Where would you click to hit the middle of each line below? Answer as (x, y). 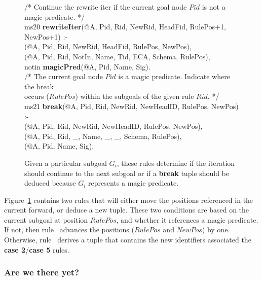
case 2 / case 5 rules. (37, 249)
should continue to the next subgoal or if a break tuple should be (127, 173)
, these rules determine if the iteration (176, 163)
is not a (214, 7)
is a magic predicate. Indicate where (174, 76)
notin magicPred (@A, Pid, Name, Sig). (87, 66)
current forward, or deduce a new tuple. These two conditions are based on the (127, 210)
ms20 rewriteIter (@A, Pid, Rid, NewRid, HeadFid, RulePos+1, (125, 27)
